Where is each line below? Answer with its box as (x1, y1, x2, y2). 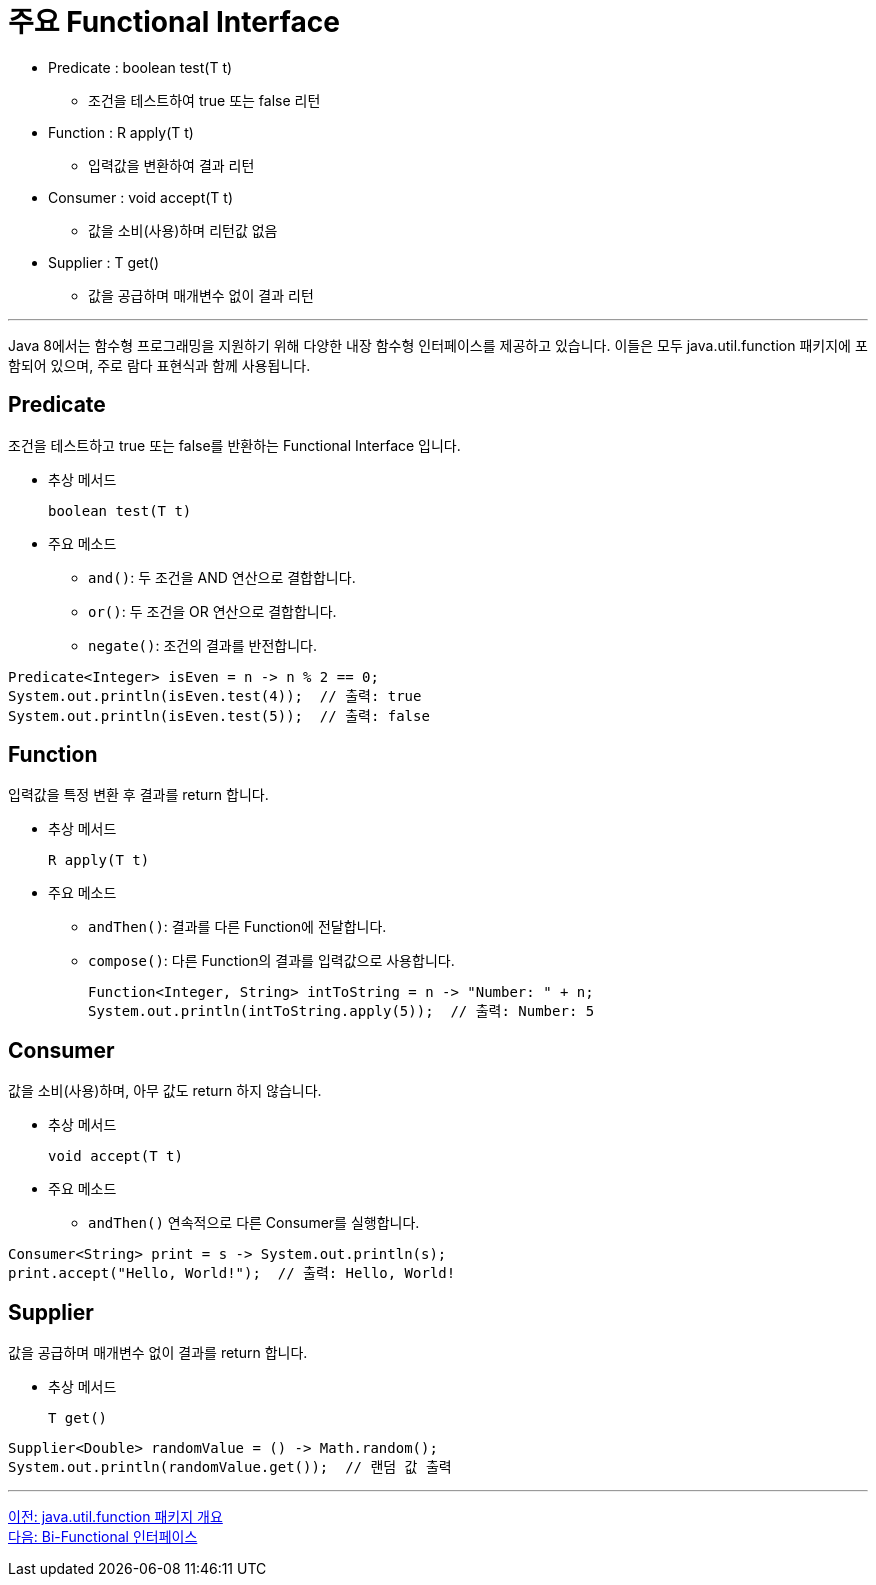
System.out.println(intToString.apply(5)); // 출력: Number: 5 (88, 1003, 595, 1020)
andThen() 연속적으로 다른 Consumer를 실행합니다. (88, 1214, 420, 1232)
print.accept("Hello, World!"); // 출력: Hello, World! (8, 1265, 456, 1282)
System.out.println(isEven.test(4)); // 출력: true (8, 687, 422, 704)
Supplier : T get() (48, 253, 160, 271)
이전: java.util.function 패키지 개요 (8, 1508, 223, 1526)
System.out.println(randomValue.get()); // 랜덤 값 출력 (8, 1459, 452, 1476)
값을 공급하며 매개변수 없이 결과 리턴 (88, 286, 314, 304)
